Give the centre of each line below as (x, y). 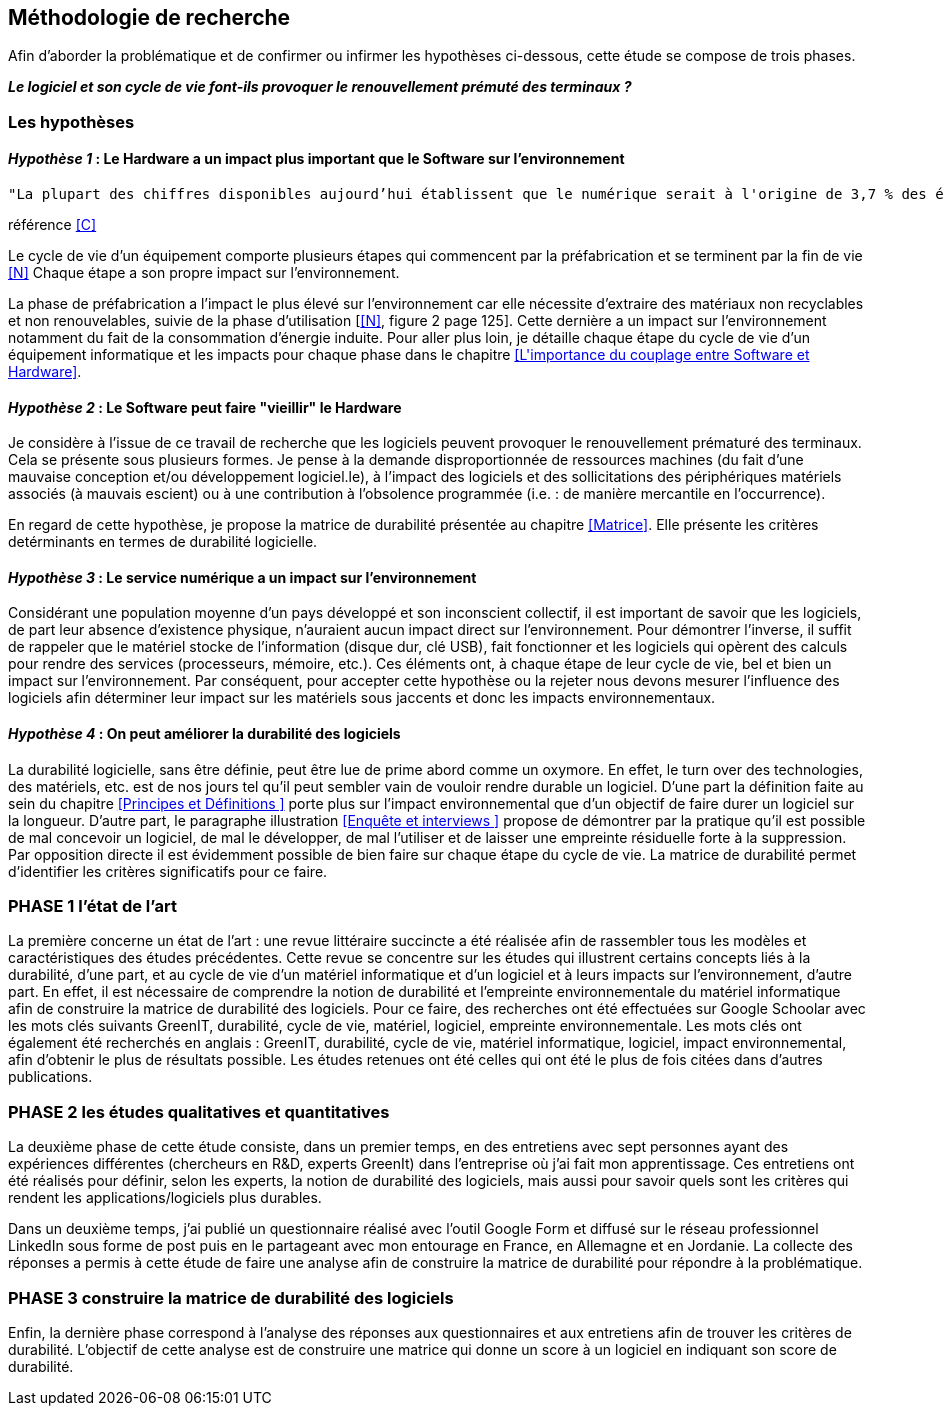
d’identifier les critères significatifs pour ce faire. (168, 871)
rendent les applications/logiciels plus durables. (165, 1198)
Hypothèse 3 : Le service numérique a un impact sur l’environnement (242, 577)
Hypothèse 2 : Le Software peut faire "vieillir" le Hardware (205, 407)
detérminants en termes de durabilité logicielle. (163, 542)
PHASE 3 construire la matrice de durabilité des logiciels (231, 1297)
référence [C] (52, 225)
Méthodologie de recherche (149, 17)
